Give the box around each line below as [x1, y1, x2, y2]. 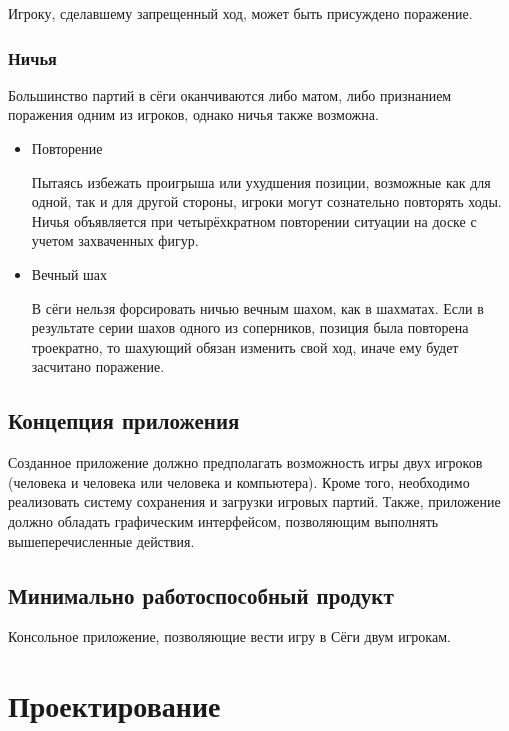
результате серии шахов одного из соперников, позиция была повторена [31, 317, 469, 338]
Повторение [31, 138, 103, 158]
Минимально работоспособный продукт [8, 579, 394, 610]
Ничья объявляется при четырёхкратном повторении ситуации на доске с [31, 210, 477, 231]
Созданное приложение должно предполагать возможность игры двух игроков [8, 452, 483, 473]
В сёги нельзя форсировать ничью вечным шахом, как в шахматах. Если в [31, 297, 484, 318]
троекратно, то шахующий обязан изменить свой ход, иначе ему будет [31, 336, 459, 357]
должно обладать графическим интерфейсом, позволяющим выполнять [8, 510, 439, 531]
